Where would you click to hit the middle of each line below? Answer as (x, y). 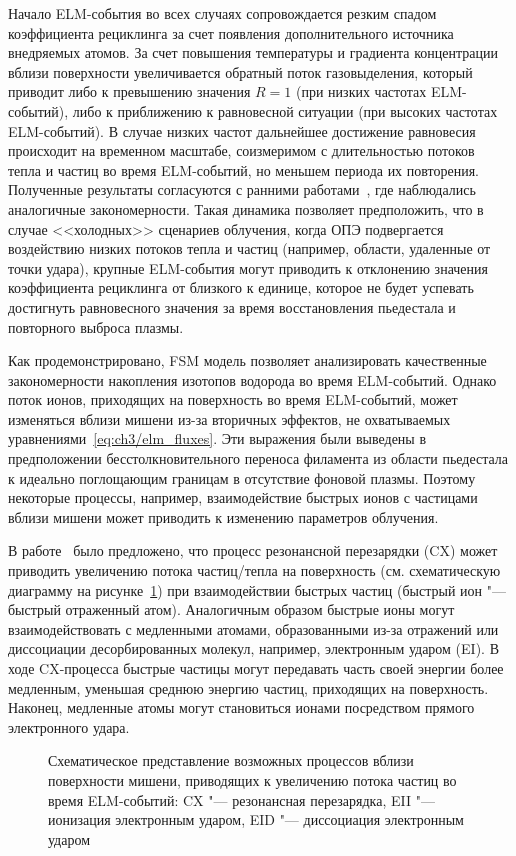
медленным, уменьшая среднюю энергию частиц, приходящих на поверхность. (248, 687)
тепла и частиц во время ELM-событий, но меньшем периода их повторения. (244, 169)
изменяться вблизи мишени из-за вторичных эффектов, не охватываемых (229, 418)
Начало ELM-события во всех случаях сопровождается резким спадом (222, 13)
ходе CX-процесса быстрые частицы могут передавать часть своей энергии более (256, 668)
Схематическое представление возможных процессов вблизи (231, 760)
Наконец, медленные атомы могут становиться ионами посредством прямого (241, 707)
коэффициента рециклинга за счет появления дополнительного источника (231, 32)
